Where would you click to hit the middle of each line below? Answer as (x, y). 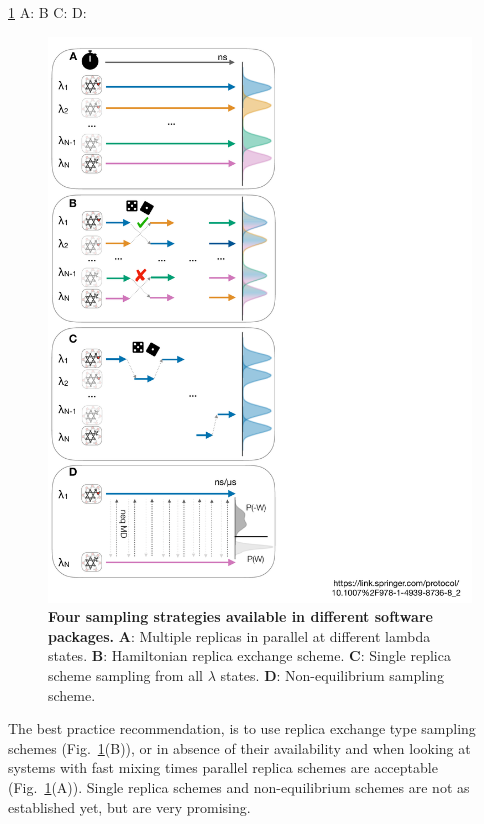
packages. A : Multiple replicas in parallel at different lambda (239, 635)
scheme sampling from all (125, 675)
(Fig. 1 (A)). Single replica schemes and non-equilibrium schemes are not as (239, 787)
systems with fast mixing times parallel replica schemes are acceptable (223, 767)
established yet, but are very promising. (129, 806)
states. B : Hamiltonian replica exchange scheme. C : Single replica (249, 655)
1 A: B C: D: (47, 12)
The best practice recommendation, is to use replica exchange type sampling (242, 728)
